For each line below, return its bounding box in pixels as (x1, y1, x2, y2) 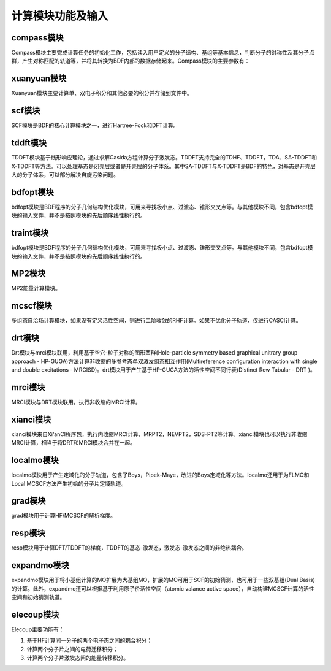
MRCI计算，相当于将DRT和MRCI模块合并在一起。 (11, 439, 136, 447)
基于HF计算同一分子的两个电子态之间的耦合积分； (26, 637, 153, 644)
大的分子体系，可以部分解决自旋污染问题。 (11, 171, 119, 178)
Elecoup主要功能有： (11, 626, 64, 633)
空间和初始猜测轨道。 (11, 594, 66, 601)
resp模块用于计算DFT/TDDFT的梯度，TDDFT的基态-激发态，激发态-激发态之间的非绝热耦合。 (11, 544, 248, 551)
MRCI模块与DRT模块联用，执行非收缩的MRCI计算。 (11, 398, 141, 405)
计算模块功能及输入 (11, 9, 108, 23)
